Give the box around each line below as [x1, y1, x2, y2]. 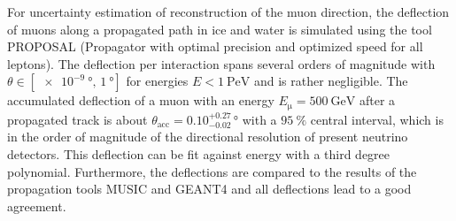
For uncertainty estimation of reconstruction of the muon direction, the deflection [7, 3, 450, 20]
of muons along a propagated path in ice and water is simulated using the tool [7, 19, 432, 38]
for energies [126, 72, 189, 90]
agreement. [7, 196, 66, 215]
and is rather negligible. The [253, 72, 408, 90]
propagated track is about [7, 110, 148, 128]
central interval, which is [310, 110, 444, 128]
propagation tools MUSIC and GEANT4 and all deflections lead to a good [7, 179, 412, 198]
